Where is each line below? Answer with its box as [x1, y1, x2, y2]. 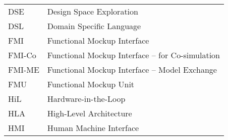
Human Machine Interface [47, 122, 139, 133]
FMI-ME [8, 64, 39, 75]
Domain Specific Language [47, 20, 141, 32]
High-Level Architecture [47, 107, 132, 119]
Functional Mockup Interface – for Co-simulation [47, 49, 220, 61]
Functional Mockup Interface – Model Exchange [47, 64, 217, 75]
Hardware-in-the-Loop [47, 93, 126, 104]
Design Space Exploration [47, 6, 138, 17]
